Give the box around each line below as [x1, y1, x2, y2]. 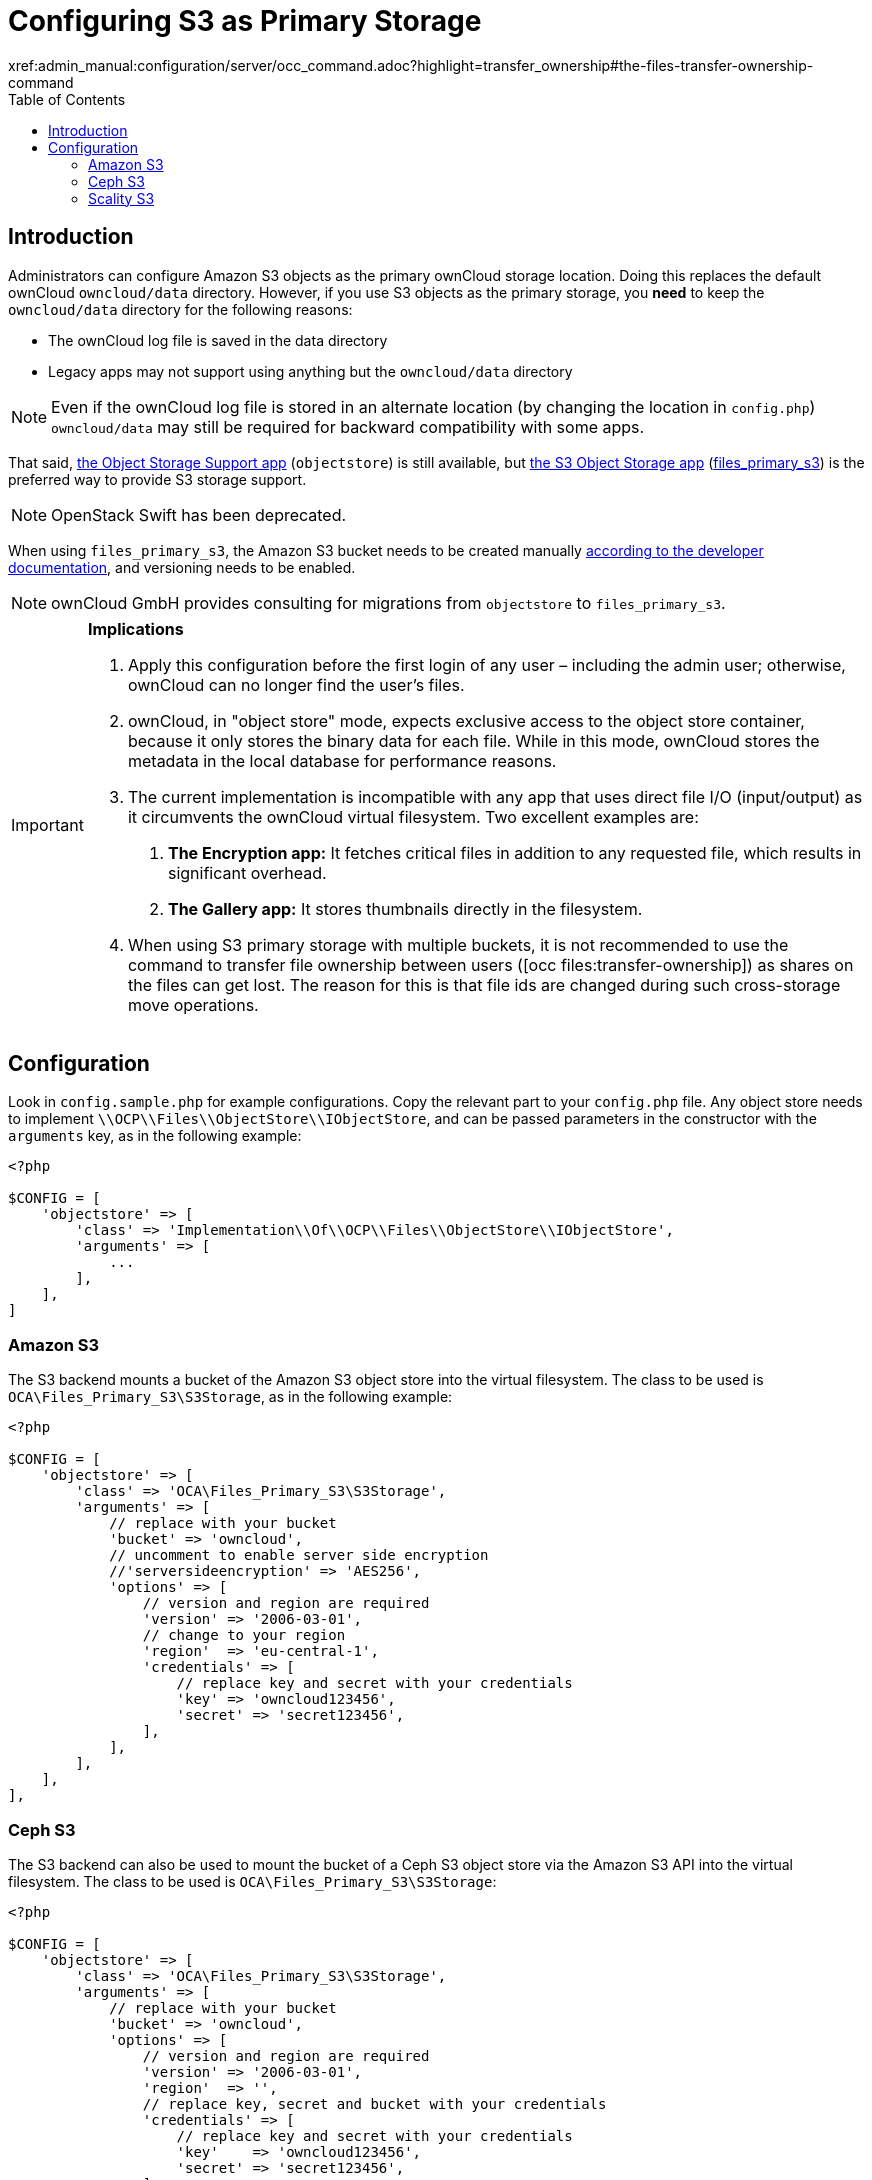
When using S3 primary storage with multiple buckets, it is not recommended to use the [127, 934, 789, 955]
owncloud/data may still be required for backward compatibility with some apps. [51, 416, 645, 437]
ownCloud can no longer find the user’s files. [127, 674, 465, 695]
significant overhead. [167, 862, 327, 883]
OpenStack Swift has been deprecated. [51, 504, 347, 525]
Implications [87, 618, 184, 639]
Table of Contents [8, 90, 126, 108]
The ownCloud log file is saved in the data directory [48, 331, 388, 349]
